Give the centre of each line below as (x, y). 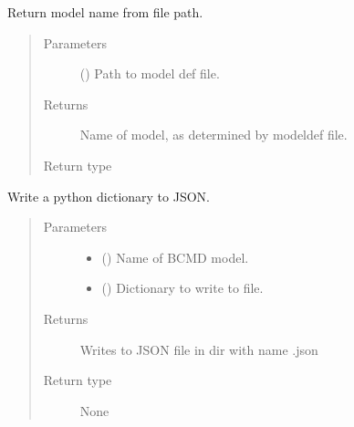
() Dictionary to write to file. (182, 288)
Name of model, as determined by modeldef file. (213, 135)
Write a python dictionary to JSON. (109, 196)
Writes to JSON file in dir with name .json (199, 349)
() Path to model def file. (150, 73)
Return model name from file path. (105, 12)
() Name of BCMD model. (175, 257)
